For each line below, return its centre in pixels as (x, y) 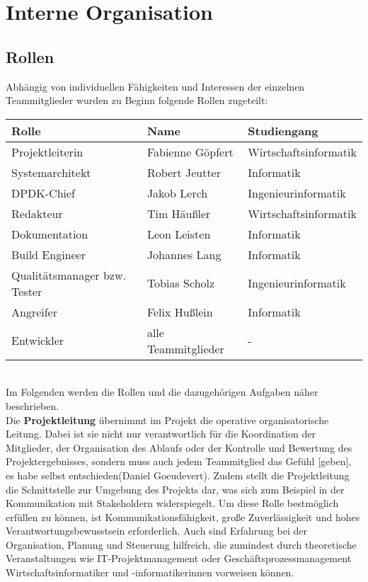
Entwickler (38, 341)
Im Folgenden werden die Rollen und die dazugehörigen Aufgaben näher (162, 392)
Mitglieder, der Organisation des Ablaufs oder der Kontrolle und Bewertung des (179, 447)
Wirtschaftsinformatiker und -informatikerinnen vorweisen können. (150, 572)
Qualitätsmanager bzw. (69, 275)
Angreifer (34, 312)
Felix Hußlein (180, 312)
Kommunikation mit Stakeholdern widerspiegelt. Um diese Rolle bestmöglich (172, 503)
